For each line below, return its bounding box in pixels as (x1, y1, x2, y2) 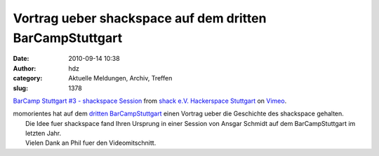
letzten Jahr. (25, 129, 62, 138)
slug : (13, 84, 28, 92)
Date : (13, 55, 29, 63)
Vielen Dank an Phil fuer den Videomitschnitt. (25, 139, 157, 147)
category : (13, 74, 43, 83)
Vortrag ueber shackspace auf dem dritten (13, 10, 267, 26)
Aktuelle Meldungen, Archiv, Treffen (68, 74, 173, 83)
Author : (13, 64, 36, 73)
